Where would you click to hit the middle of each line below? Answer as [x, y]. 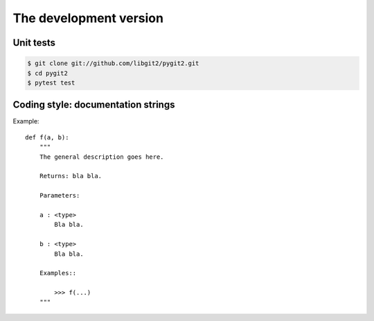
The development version [88, 18]
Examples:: [58, 273]
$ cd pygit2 [48, 73]
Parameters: [60, 196]
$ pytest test [51, 83]
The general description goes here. [101, 157]
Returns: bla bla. [71, 176]
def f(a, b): [47, 137]
